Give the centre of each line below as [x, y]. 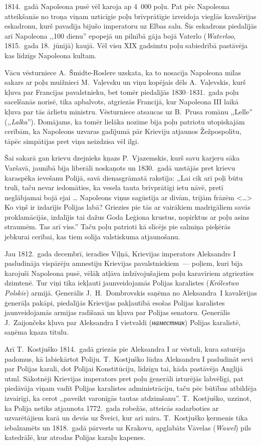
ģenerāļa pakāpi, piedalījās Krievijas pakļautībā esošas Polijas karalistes [115, 302]
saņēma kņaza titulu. [37, 332]
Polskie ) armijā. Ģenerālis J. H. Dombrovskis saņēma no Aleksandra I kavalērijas [131, 293]
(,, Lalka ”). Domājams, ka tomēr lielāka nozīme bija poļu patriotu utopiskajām [125, 121]
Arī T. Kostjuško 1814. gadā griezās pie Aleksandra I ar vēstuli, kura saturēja [125, 349]
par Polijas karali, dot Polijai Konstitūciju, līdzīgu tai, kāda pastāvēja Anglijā [124, 368]
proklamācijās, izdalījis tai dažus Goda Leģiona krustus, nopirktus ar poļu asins [127, 216]
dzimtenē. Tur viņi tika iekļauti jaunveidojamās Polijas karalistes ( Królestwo [122, 283]
